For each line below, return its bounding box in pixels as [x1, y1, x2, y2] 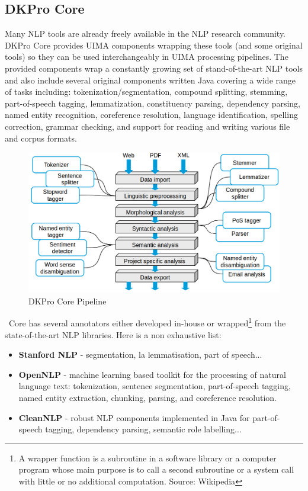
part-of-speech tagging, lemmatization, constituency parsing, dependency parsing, [5, 97, 301, 109]
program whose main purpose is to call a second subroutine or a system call [18, 463, 294, 476]
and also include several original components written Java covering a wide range [5, 73, 296, 86]
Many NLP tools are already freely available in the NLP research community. [5, 27, 286, 40]
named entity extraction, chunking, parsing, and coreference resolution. [18, 391, 277, 404]
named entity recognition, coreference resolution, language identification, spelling [5, 108, 299, 121]
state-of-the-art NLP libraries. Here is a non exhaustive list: [5, 328, 222, 341]
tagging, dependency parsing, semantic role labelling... [45, 423, 242, 435]
